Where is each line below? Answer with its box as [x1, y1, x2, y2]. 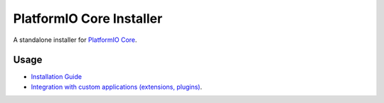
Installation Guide [31, 72, 82, 81]
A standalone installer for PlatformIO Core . [13, 36, 138, 44]
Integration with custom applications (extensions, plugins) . [31, 82, 203, 91]
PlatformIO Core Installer [13, 11, 163, 26]
